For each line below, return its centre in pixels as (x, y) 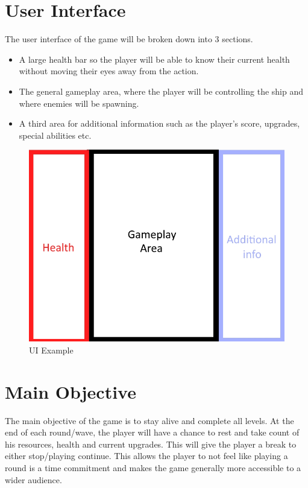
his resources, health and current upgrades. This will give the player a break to (151, 444)
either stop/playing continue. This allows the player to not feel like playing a (146, 456)
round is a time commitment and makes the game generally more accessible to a (153, 467)
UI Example (51, 350)
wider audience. (33, 479)
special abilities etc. (55, 135)
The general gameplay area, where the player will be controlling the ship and (161, 91)
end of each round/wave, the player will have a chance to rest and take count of (152, 432)
